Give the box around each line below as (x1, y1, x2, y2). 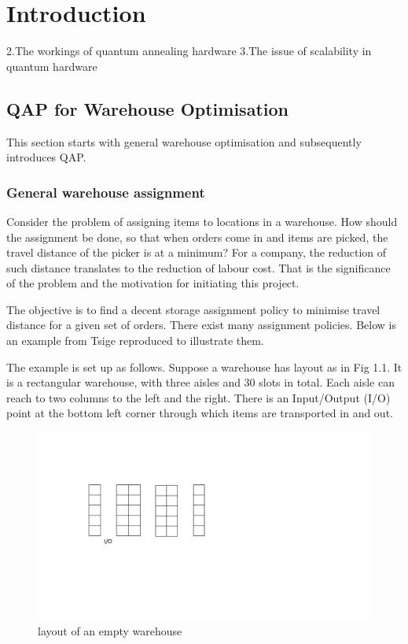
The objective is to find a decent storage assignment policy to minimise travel (6, 301, 380, 317)
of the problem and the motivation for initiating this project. (6, 275, 300, 291)
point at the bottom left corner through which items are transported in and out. (6, 405, 393, 421)
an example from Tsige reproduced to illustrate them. (6, 332, 264, 349)
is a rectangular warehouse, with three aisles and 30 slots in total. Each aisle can (6, 374, 395, 390)
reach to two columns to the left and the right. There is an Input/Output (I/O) (6, 389, 391, 405)
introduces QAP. (6, 149, 86, 165)
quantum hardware (6, 57, 97, 74)
